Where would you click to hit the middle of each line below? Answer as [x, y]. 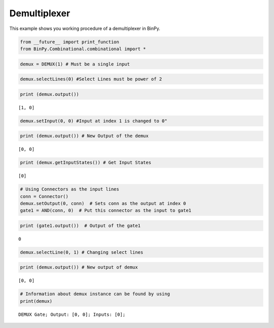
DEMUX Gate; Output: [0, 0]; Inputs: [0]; [72, 314]
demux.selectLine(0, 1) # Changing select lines [82, 252]
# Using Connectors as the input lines [70, 189]
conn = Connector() [44, 196]
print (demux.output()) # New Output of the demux [84, 136]
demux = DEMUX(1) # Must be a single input [75, 64]
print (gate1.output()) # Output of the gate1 [80, 225]
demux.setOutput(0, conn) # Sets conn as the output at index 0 [103, 203]
